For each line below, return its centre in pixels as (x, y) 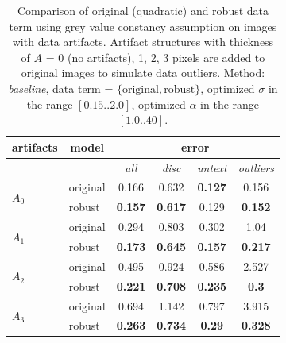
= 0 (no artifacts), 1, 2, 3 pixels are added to (155, 57)
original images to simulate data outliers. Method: (143, 73)
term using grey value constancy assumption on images (143, 26)
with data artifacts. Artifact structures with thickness (143, 42)
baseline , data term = (61, 88)
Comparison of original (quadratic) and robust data (143, 10)
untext (212, 167)
